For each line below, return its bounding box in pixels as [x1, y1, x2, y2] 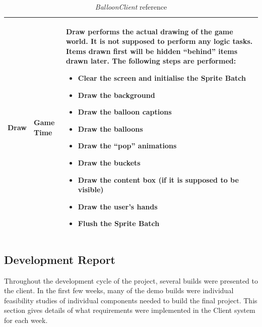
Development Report [4, 251, 115, 267]
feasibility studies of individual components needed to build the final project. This [4, 295, 257, 305]
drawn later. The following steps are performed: [65, 56, 236, 66]
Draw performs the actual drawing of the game [65, 26, 233, 36]
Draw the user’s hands [78, 201, 158, 211]
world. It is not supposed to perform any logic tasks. [65, 36, 253, 46]
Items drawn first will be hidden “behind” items [65, 45, 238, 56]
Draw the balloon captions [78, 106, 172, 117]
